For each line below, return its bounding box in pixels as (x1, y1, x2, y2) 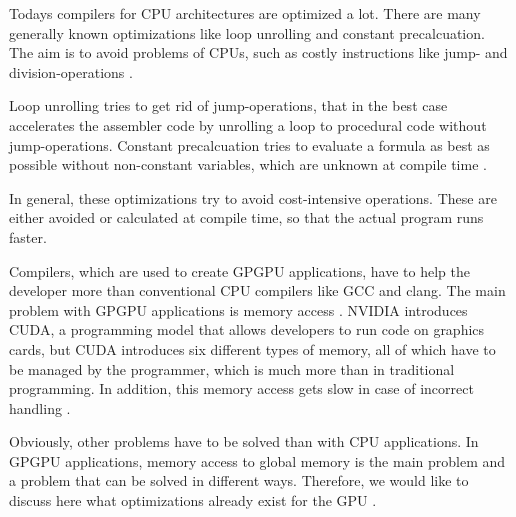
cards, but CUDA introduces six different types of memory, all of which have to (9, 338, 496, 359)
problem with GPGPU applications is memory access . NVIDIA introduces (9, 299, 468, 320)
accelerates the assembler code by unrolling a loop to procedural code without (9, 114, 487, 135)
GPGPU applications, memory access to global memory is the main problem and (9, 450, 506, 471)
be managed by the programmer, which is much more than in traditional (9, 358, 455, 379)
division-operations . (9, 61, 133, 82)
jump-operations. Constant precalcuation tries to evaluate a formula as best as (9, 134, 490, 155)
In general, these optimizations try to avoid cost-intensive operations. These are (9, 187, 497, 208)
